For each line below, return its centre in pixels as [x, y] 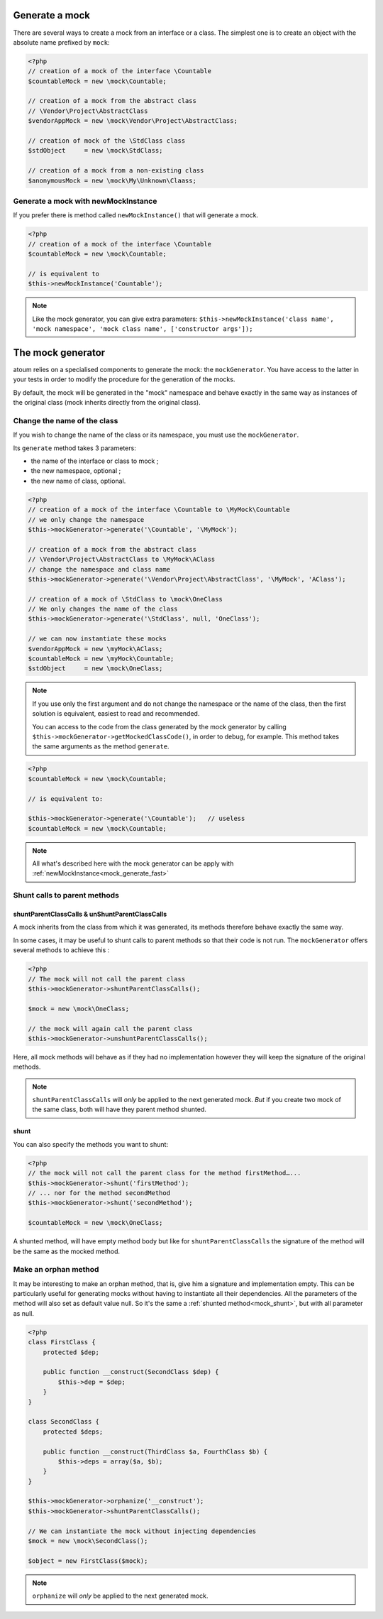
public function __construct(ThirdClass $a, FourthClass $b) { [155, 1451]
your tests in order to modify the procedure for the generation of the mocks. [124, 379]
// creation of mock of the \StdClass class [107, 141]
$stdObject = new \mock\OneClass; [95, 669]
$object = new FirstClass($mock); [88, 1561]
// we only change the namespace [86, 519]
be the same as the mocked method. [67, 1251]
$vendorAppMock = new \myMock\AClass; [95, 649]
